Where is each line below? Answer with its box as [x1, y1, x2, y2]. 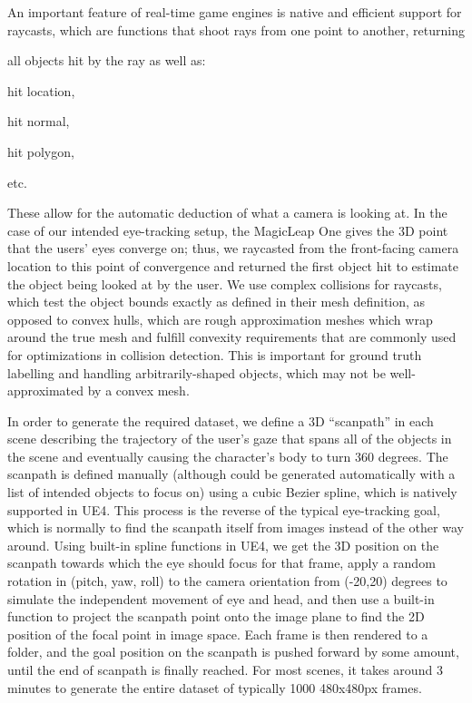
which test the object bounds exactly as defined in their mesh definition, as [7, 292, 426, 311]
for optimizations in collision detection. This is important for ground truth [7, 345, 422, 364]
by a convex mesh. [87, 381, 190, 400]
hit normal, [7, 112, 70, 131]
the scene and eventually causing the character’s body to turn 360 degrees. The [7, 446, 448, 465]
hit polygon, [7, 142, 74, 161]
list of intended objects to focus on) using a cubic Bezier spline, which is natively [7, 483, 457, 502]
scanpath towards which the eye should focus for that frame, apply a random [7, 553, 436, 572]
